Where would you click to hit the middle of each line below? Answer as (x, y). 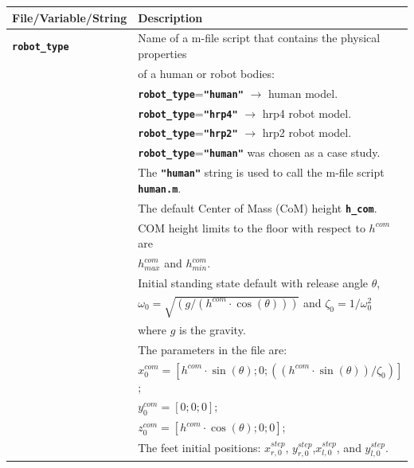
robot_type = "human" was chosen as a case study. (259, 152)
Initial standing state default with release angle (253, 283)
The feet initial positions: (199, 447)
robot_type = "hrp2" (188, 133)
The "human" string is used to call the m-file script (261, 172)
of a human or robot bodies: (206, 73)
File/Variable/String (70, 17)
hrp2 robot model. (307, 133)
